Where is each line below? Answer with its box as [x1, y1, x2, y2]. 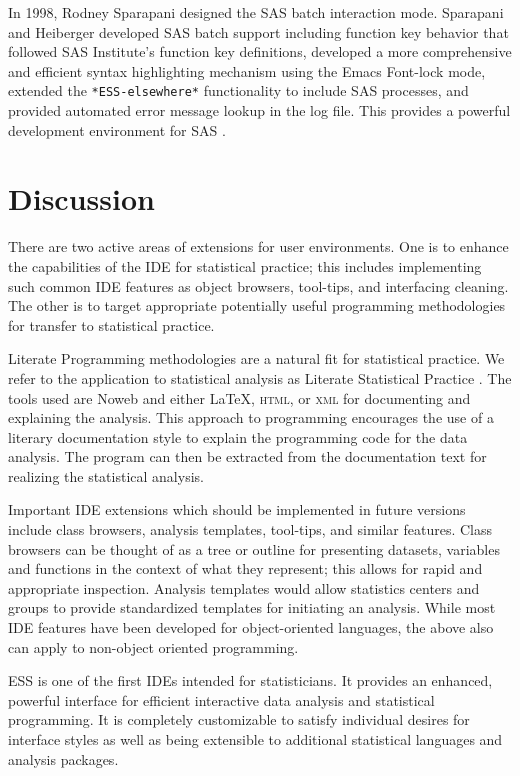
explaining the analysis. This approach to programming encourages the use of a [8, 407, 494, 428]
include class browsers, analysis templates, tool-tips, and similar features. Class [8, 519, 493, 540]
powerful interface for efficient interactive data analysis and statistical [8, 689, 435, 710]
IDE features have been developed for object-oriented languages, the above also [8, 617, 494, 638]
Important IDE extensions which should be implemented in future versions [8, 499, 466, 520]
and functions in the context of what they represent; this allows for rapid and [8, 558, 483, 579]
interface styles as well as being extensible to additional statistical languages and [8, 729, 503, 749]
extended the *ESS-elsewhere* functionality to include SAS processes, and [8, 80, 469, 101]
